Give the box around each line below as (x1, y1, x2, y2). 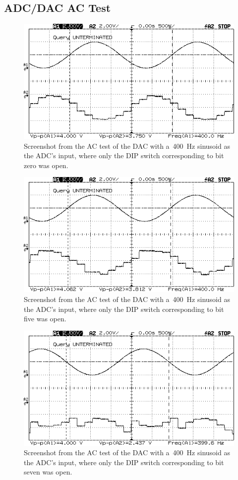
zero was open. (24, 160, 68, 170)
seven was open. (24, 467, 72, 477)
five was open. (24, 313, 66, 324)
